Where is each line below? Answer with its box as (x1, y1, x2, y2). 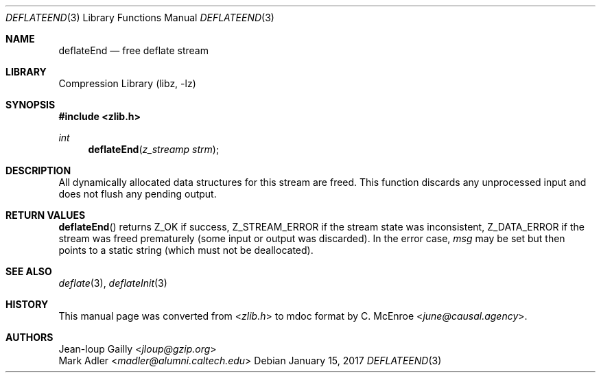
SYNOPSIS (5, 99, 56, 110)
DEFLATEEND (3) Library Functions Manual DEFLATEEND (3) (5, 12, 274, 23)
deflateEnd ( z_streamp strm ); (88, 143, 220, 155)
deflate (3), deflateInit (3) (58, 277, 167, 289)
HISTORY (5, 298, 49, 310)
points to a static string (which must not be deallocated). (58, 244, 314, 256)
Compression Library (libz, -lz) (58, 78, 196, 89)
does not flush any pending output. (58, 188, 217, 200)
